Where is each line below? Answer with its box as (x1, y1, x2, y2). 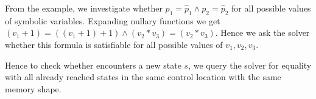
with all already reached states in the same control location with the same (5, 70, 281, 83)
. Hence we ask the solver (215, 26, 310, 39)
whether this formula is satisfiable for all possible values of (5, 38, 223, 50)
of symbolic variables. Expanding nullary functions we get (5, 14, 220, 27)
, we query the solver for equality (188, 58, 312, 71)
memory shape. (5, 82, 61, 95)
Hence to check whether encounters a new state (5, 58, 181, 71)
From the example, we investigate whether (5, 2, 163, 14)
